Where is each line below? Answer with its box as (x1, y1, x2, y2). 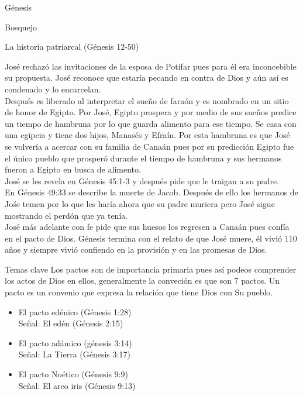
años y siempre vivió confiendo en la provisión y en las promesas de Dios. (5, 243, 267, 256)
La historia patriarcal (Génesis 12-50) (5, 40, 139, 53)
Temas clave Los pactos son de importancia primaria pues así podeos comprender (5, 263, 297, 275)
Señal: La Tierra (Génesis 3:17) (18, 348, 130, 360)
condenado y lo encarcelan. (5, 82, 101, 95)
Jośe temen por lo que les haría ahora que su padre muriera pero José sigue (5, 197, 275, 209)
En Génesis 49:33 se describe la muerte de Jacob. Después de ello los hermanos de (5, 186, 298, 198)
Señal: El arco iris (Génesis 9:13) (18, 379, 136, 391)
